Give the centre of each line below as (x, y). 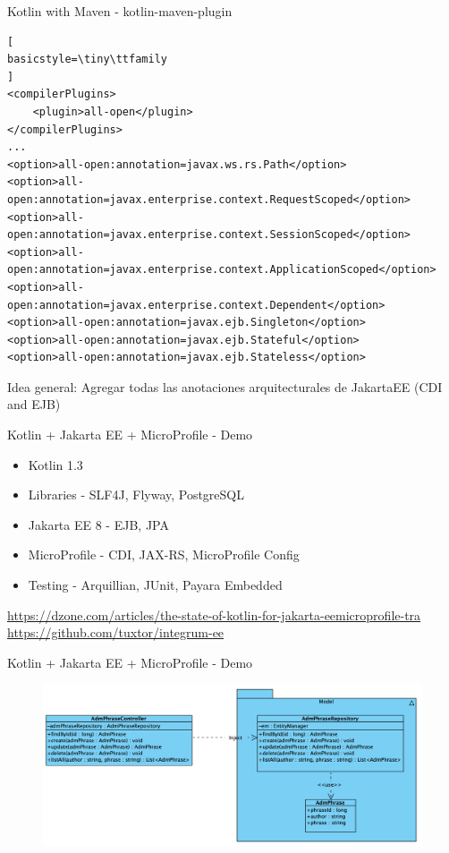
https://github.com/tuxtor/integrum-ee (116, 632)
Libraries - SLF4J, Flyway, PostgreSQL (136, 495)
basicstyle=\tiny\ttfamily (87, 60)
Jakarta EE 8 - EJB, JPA (98, 524)
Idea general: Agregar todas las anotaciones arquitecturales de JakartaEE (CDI (225, 386)
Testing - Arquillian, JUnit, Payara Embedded (155, 585)
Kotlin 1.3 (55, 464)
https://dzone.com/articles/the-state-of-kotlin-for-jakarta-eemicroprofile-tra (214, 614)
